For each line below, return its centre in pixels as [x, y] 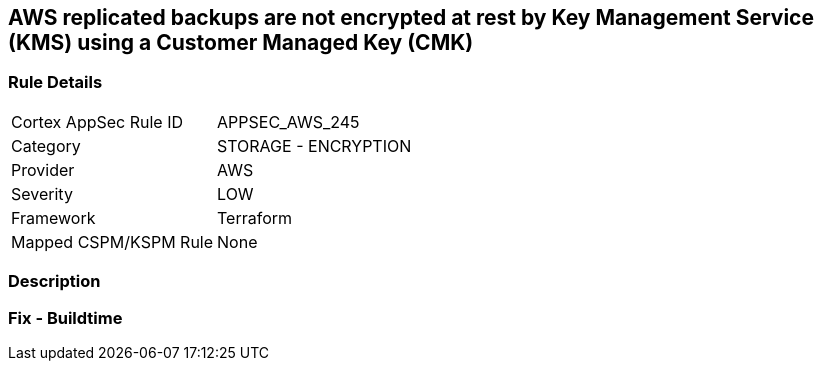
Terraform [255, 217]
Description [54, 281]
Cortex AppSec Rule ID [97, 121]
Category [46, 145]
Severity [42, 193]
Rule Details [55, 82]
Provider [43, 169]
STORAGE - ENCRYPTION [314, 145]
